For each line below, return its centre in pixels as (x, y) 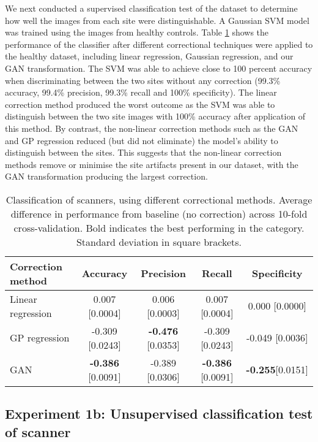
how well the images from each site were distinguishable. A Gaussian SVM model (157, 20)
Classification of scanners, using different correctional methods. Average (159, 199)
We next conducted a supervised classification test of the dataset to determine (151, 8)
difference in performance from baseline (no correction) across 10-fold (159, 213)
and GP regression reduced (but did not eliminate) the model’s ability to (142, 140)
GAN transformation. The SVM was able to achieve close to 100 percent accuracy (159, 68)
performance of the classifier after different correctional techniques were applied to (159, 44)
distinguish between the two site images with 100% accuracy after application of (155, 116)
